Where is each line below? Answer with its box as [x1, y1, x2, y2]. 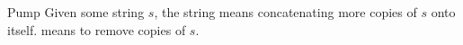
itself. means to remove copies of [7, 20, 186, 39]
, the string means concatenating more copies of [154, 3, 417, 21]
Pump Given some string [7, 3, 145, 21]
